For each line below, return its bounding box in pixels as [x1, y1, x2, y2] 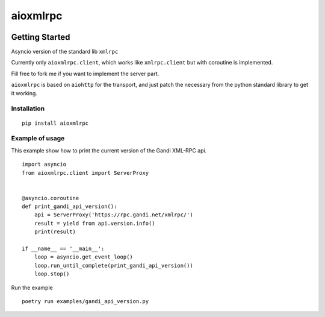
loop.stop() [34, 271, 70, 277]
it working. [11, 89, 37, 96]
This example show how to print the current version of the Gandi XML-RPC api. [11, 146, 207, 154]
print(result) [34, 228, 76, 235]
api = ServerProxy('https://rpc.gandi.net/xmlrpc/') [34, 212, 194, 218]
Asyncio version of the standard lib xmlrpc [11, 48, 119, 55]
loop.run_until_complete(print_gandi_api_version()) [34, 262, 194, 269]
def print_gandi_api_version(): [22, 203, 117, 210]
